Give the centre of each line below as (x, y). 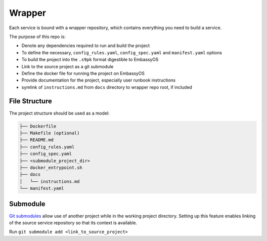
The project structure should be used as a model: (59, 113)
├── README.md (37, 140)
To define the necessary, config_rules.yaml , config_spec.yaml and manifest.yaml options (122, 52)
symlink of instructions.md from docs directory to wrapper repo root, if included (107, 87)
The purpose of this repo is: (38, 37)
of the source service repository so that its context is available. (73, 223)
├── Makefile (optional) (50, 133)
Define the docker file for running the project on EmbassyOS (83, 73)
